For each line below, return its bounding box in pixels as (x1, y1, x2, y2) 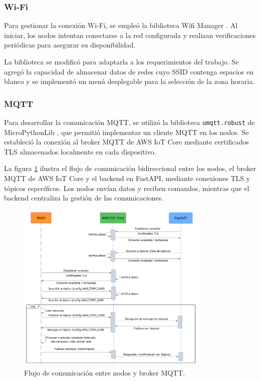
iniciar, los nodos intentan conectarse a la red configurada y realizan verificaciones (4, 29, 256, 40)
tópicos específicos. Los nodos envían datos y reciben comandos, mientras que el (4, 182, 249, 193)
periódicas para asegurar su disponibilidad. (4, 39, 136, 50)
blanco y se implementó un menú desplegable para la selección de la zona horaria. (4, 76, 255, 86)
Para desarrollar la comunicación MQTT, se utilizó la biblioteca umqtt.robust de (4, 117, 255, 127)
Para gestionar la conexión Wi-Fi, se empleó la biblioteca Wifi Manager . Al (4, 20, 238, 30)
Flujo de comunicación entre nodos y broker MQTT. (24, 367, 185, 377)
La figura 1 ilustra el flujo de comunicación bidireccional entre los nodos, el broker (4, 163, 256, 173)
